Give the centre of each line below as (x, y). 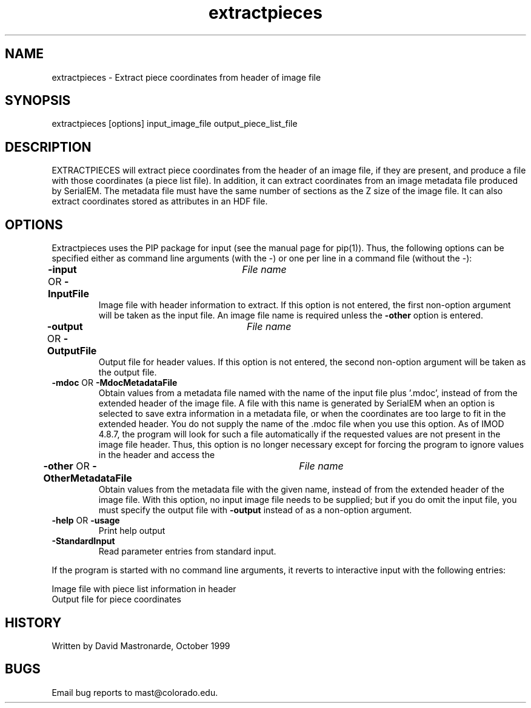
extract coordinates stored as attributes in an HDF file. (160, 201)
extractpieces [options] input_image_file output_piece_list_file (175, 124)
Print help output (132, 531)
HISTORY (33, 622)
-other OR (66, 466)
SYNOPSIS (38, 101)
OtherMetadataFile (88, 478)
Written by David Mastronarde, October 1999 (141, 646)
